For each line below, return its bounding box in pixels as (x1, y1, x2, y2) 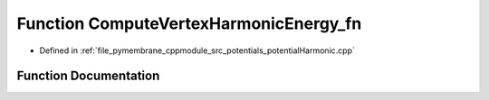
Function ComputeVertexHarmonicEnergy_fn (16, 14, 362, 33)
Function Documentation (16, 68, 160, 84)
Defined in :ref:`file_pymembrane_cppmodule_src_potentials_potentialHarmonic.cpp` (39, 45, 355, 56)
